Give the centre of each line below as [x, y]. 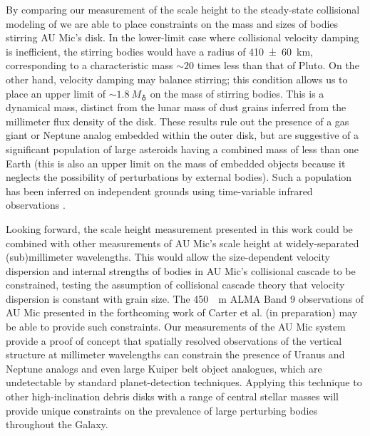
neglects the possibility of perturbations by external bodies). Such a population [179, 177]
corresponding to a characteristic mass [89, 65]
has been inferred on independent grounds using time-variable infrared [159, 191]
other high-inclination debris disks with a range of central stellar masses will [173, 396]
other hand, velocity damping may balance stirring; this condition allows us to [177, 79]
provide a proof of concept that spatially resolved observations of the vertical [174, 340]
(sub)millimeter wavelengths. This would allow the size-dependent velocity [168, 257]
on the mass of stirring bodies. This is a [237, 93]
